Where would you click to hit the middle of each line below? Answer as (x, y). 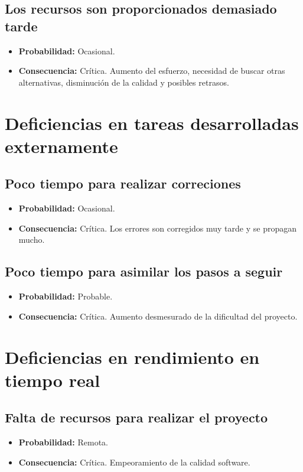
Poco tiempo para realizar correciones (123, 183)
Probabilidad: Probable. (66, 296)
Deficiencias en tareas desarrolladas (152, 123)
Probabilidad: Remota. (63, 442)
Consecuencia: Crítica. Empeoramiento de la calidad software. (134, 462)
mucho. (32, 240)
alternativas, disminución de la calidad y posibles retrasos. (124, 82)
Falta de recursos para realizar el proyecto (136, 417)
